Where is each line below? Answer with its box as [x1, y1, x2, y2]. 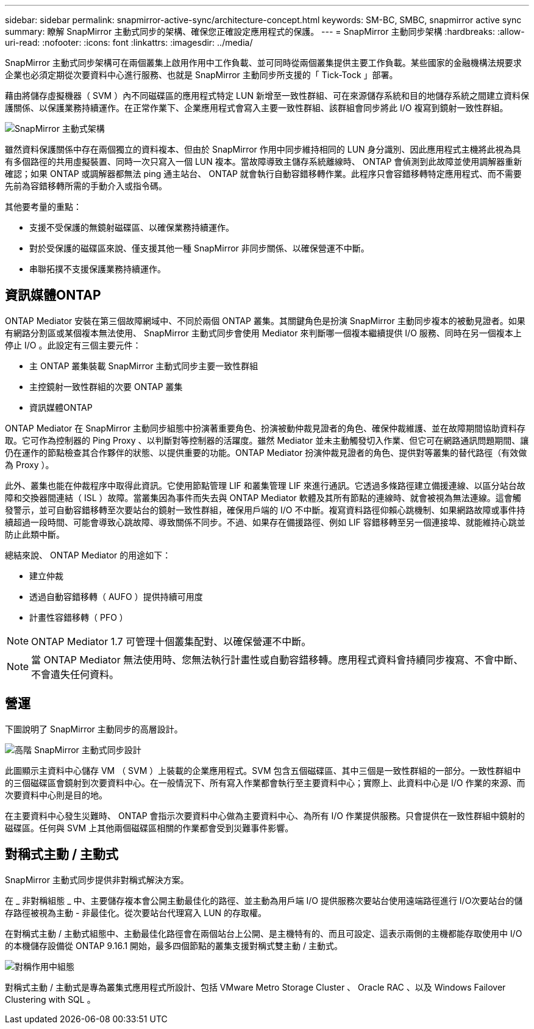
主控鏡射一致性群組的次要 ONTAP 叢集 [29, 381, 183, 392]
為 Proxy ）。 [5, 459, 54, 470]
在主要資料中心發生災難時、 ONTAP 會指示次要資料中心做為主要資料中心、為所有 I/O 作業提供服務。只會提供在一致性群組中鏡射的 [5, 810, 525, 821]
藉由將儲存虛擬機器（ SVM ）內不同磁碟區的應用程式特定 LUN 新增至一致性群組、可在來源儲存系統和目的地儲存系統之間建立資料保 [5, 90, 529, 101]
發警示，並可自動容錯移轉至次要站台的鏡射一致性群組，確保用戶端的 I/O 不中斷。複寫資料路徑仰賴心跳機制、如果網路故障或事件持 [5, 504, 525, 515]
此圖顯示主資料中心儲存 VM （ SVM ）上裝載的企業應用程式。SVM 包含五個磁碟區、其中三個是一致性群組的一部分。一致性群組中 [5, 765, 521, 776]
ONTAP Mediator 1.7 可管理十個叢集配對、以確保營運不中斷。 [31, 635, 311, 648]
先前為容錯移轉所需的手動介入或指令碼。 [5, 181, 167, 191]
